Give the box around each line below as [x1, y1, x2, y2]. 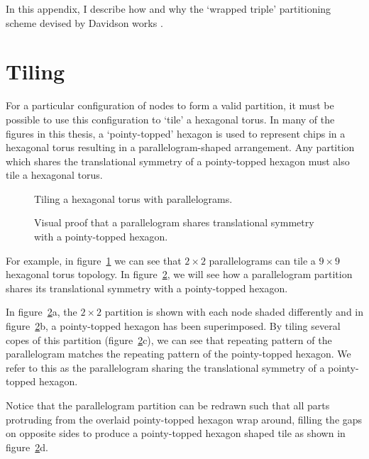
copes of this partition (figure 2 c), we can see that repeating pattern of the [6, 332, 332, 347]
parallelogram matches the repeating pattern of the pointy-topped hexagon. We [6, 346, 351, 361]
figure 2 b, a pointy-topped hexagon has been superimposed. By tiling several [6, 319, 341, 333]
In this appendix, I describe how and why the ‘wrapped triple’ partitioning [6, 1, 331, 16]
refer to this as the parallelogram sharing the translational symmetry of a [6, 360, 325, 375]
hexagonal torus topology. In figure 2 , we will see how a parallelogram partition [6, 267, 353, 282]
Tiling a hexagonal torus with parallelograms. [34, 191, 233, 206]
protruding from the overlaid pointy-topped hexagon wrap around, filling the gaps [6, 411, 363, 426]
